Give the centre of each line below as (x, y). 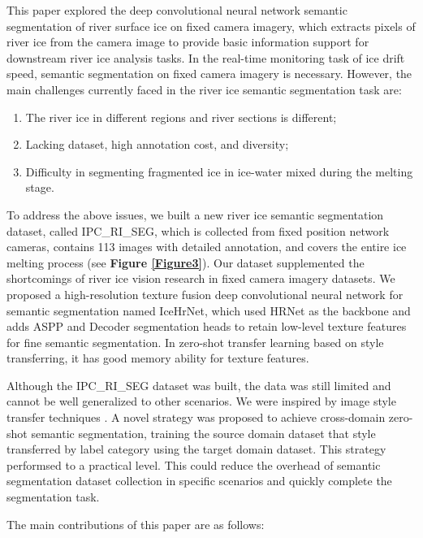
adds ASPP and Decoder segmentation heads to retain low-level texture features (207, 326)
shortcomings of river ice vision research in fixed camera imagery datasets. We (201, 278)
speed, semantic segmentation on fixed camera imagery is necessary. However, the (209, 74)
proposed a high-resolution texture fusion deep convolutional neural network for (205, 294)
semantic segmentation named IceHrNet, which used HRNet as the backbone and (209, 310)
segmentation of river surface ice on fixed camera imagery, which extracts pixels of (211, 26)
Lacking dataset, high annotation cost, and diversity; (157, 144)
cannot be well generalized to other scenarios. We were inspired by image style (201, 401)
